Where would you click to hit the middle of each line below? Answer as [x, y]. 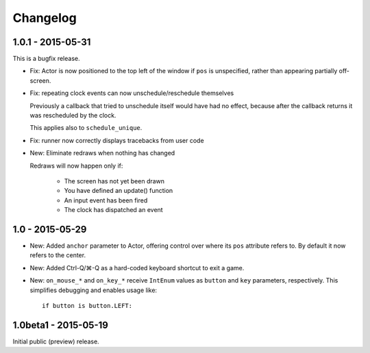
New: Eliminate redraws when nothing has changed [102, 153]
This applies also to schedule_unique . [86, 128]
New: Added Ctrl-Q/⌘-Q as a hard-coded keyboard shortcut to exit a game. [137, 267]
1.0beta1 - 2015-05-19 [61, 325]
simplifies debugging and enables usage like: [94, 290]
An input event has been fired [106, 200]
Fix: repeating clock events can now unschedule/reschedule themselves [132, 93]
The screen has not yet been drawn [114, 181]
